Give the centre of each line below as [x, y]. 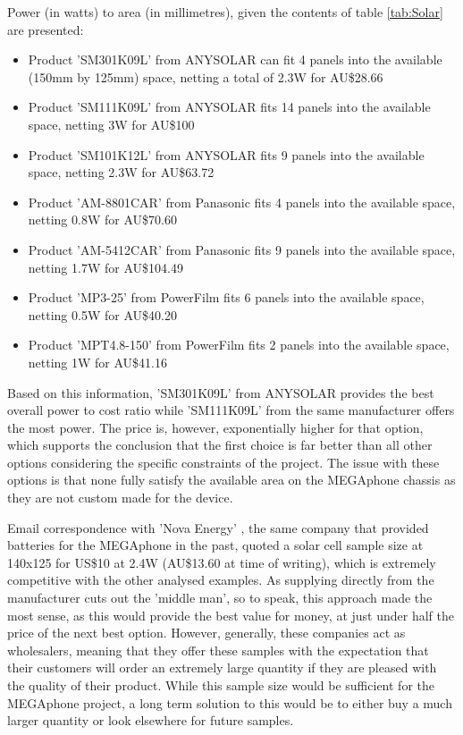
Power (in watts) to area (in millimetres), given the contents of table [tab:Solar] [225, 12]
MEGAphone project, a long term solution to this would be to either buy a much [230, 702]
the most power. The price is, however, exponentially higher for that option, [215, 427]
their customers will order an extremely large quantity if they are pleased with [222, 667]
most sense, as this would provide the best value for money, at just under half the [231, 615]
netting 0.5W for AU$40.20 [102, 314]
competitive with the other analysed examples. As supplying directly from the [221, 580]
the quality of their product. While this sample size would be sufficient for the [221, 685]
